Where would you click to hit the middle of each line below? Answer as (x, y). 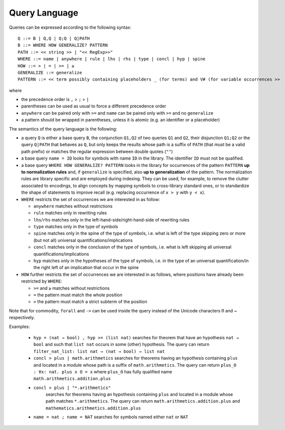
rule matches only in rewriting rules (70, 213)
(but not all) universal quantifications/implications (83, 240)
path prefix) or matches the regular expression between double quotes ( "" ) (97, 151)
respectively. (22, 318)
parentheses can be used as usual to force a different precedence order (94, 106)
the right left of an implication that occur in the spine (86, 267)
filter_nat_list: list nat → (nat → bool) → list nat (99, 351)
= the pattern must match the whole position (78, 295)
